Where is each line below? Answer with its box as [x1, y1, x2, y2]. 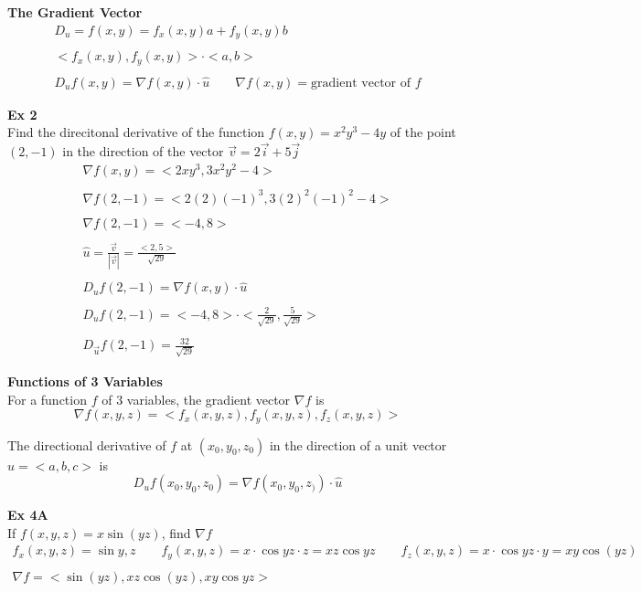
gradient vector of [311, 76, 411, 90]
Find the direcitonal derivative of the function [7, 122, 265, 142]
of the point [390, 122, 456, 142]
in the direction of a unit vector [269, 435, 447, 454]
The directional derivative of [7, 435, 166, 454]
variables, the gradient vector [126, 389, 291, 408]
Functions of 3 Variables [7, 371, 163, 390]
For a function [7, 389, 87, 408]
